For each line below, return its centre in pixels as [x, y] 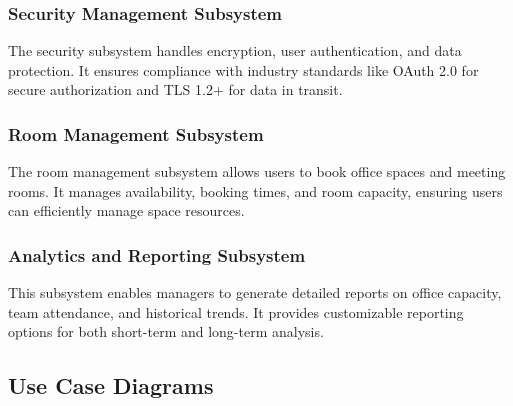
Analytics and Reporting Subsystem [157, 254]
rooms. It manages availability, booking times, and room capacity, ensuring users [255, 190]
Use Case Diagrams [111, 385]
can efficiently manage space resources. [126, 210]
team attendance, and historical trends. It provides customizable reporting [236, 311]
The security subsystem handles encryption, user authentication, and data [235, 50]
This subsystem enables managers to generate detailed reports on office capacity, [255, 292]
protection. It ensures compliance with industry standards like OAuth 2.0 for [243, 69]
